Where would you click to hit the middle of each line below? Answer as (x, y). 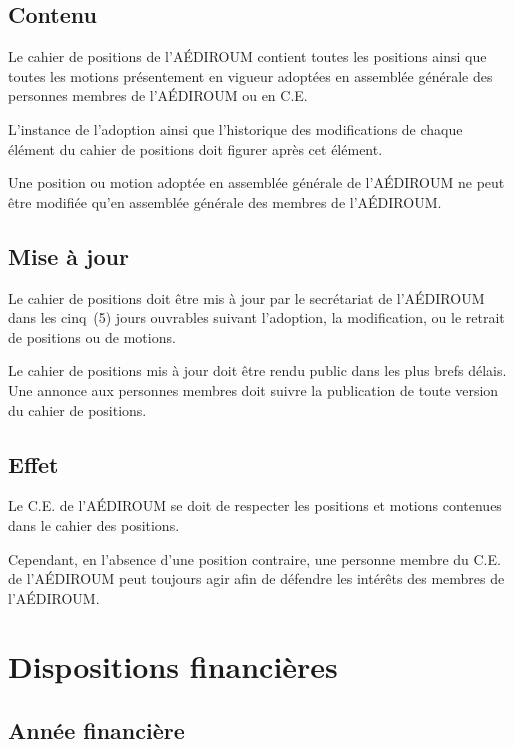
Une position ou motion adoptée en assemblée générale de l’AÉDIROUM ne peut (256, 182)
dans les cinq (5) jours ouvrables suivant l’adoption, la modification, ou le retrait (256, 317)
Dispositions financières (173, 666)
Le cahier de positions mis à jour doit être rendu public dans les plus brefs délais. (257, 370)
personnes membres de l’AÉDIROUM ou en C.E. (158, 95)
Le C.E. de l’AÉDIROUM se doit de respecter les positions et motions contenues (255, 505)
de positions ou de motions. (92, 336)
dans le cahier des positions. (94, 524)
